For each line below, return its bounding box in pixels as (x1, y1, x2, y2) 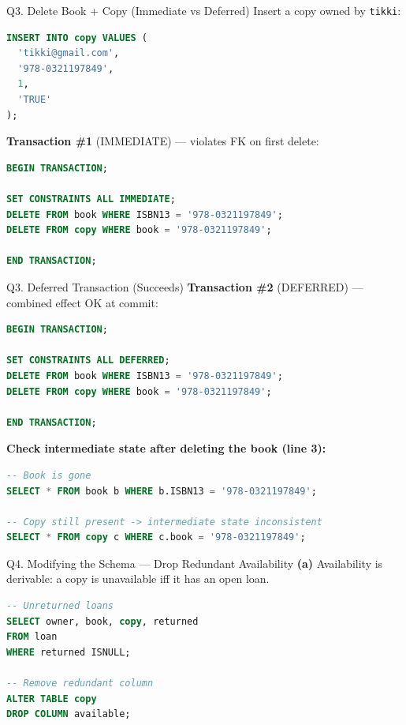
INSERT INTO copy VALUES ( (6, 32, 148, 43)
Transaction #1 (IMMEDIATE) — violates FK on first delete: (6, 133, 319, 149)
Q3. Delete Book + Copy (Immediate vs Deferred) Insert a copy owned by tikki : (6, 2, 401, 18)
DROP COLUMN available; (6, 708, 131, 720)
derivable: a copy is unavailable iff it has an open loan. (6, 570, 270, 587)
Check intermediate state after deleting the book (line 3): (6, 440, 326, 456)
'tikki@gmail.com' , (17, 47, 120, 59)
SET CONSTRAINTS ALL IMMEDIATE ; (6, 193, 176, 205)
